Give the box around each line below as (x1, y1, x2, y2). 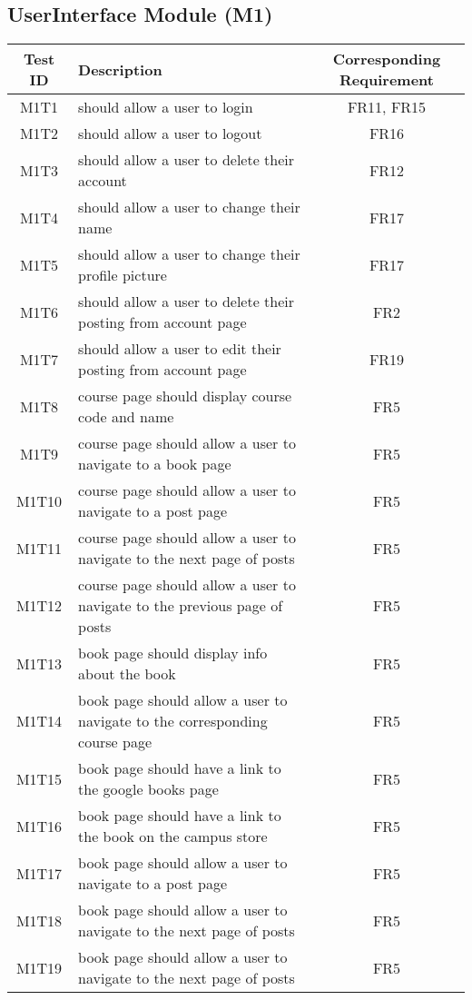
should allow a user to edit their (78, 338, 281, 360)
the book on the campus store (78, 826, 268, 847)
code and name (78, 406, 174, 428)
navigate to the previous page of (78, 595, 283, 617)
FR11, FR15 (347, 96, 427, 118)
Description (78, 58, 162, 80)
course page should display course (78, 385, 292, 407)
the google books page (78, 778, 219, 800)
